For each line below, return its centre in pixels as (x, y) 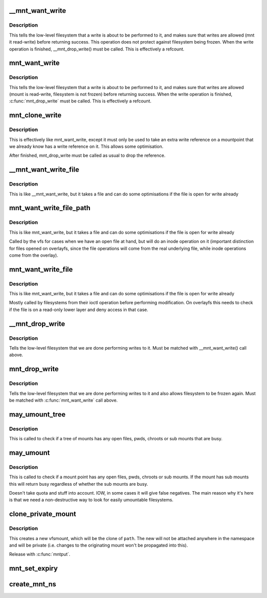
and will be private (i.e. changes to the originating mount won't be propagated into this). (98, 545)
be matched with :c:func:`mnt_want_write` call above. (64, 400)
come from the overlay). (34, 255)
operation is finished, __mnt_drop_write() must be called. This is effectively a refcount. (97, 49)
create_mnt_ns (33, 584)
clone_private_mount (43, 514)
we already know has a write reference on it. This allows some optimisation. (86, 146)
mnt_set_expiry (33, 569)
